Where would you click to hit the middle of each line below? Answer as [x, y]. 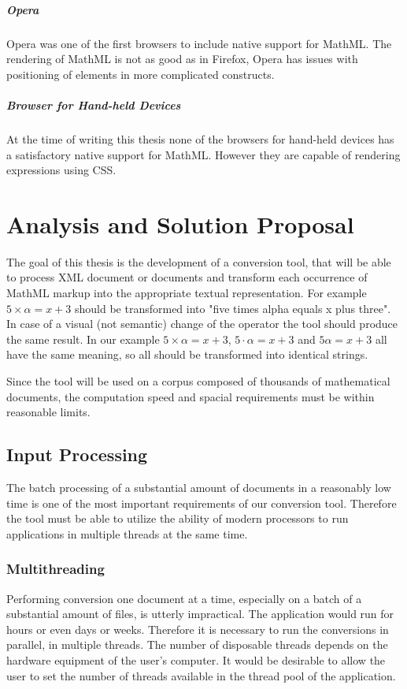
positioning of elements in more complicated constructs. [141, 74]
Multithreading [55, 569]
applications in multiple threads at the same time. [127, 533]
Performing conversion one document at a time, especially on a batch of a [184, 598]
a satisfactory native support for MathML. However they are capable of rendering [203, 154]
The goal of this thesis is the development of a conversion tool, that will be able [199, 261]
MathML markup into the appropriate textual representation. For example [187, 292]
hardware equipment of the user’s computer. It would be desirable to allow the [196, 659]
